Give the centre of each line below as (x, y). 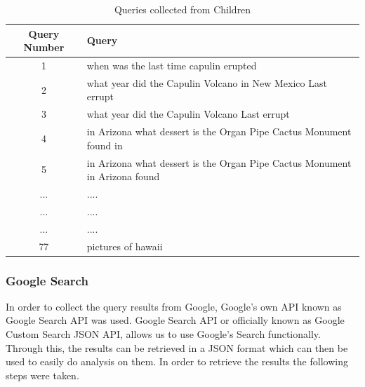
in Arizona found (123, 176)
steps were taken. (42, 375)
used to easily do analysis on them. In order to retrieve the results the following (177, 361)
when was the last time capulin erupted (172, 66)
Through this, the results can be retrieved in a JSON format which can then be (177, 347)
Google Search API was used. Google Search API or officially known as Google (175, 320)
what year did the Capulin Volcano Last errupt (188, 114)
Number (44, 47)
